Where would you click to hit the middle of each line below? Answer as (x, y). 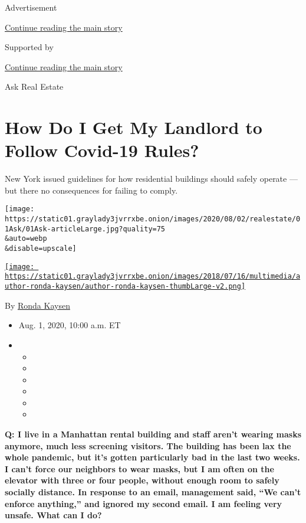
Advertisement (31, 7)
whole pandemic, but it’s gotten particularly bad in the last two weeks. (152, 457)
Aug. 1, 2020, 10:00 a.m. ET (70, 325)
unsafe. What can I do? (53, 515)
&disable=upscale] (41, 249)
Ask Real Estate (34, 86)
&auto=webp (26, 239)
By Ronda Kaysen (37, 305)
